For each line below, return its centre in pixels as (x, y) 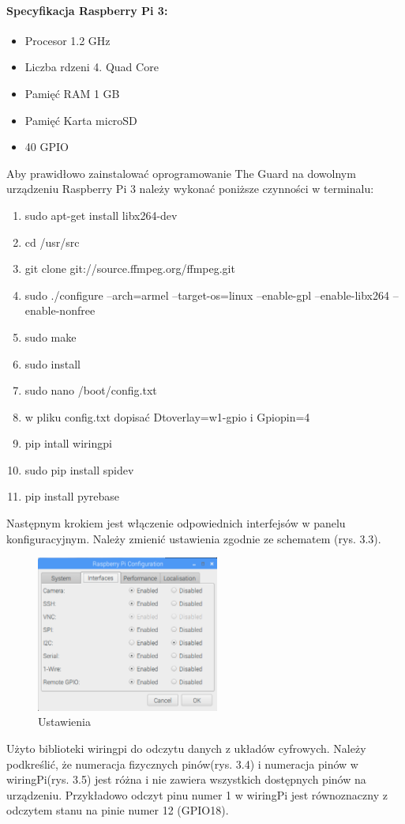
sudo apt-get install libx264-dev (101, 215)
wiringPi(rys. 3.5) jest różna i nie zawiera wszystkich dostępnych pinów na (186, 779)
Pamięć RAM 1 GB (72, 93)
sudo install (52, 363)
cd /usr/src (52, 242)
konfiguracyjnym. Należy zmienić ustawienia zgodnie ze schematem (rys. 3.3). (194, 538)
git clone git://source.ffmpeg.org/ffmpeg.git (130, 268)
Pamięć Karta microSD (81, 120)
